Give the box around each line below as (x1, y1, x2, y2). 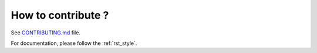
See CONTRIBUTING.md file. (11, 29, 80, 36)
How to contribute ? (11, 9, 109, 22)
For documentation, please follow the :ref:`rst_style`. (11, 40, 137, 47)
